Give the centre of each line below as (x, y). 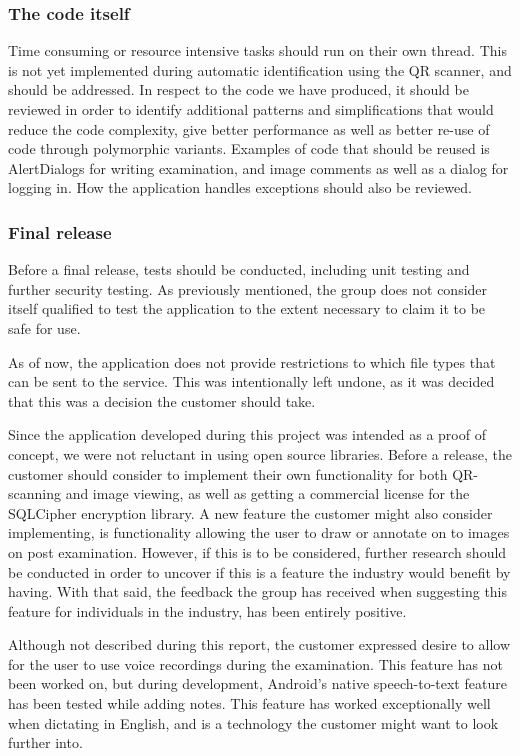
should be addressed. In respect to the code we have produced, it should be (238, 89)
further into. (45, 742)
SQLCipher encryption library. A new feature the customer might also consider (250, 512)
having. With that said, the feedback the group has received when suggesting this (258, 591)
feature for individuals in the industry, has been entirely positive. (207, 610)
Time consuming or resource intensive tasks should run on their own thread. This (257, 50)
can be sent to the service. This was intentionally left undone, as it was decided (251, 381)
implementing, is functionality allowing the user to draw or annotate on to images (259, 532)
